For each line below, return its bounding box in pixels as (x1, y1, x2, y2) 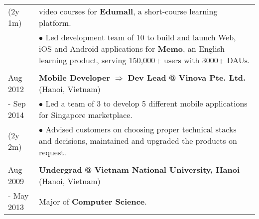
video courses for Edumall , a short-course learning (39, 5, 218, 17)
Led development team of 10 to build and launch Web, (45, 31, 236, 43)
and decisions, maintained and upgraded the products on (39, 135, 237, 146)
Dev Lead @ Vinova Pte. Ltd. (128, 72, 246, 83)
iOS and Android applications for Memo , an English (39, 43, 225, 54)
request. (39, 146, 66, 158)
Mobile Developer (39, 72, 111, 83)
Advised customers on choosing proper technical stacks (45, 123, 237, 135)
